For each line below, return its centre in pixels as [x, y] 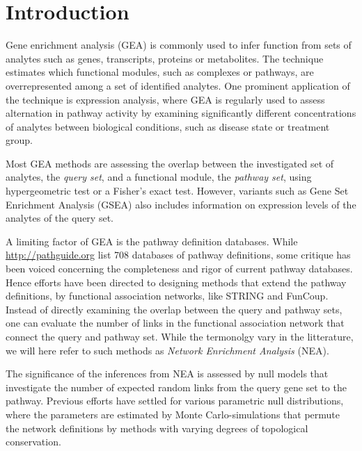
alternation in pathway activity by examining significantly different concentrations [181, 113]
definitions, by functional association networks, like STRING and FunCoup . [167, 296]
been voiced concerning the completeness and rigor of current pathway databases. [179, 269]
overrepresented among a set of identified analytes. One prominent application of [178, 85]
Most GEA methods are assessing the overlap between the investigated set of [170, 163]
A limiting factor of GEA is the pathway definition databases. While [152, 241]
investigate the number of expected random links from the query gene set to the [176, 387]
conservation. [33, 442]
